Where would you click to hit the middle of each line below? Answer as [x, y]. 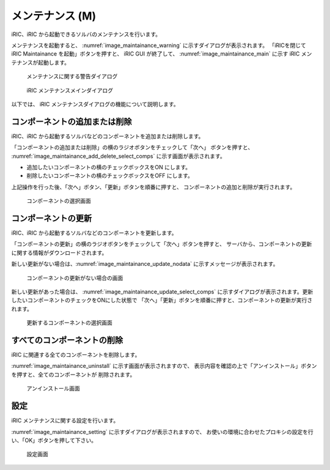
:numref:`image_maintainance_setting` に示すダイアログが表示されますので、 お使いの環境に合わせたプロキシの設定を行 [163, 431]
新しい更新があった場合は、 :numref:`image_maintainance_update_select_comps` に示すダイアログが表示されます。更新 [162, 292]
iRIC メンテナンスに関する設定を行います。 [65, 420]
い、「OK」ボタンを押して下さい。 [54, 440]
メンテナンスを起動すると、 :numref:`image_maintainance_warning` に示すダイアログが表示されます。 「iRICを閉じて [159, 45]
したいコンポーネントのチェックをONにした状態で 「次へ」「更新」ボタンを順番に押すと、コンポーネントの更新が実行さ [162, 300]
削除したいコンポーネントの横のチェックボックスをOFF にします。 [110, 176]
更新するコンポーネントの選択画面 [69, 323]
